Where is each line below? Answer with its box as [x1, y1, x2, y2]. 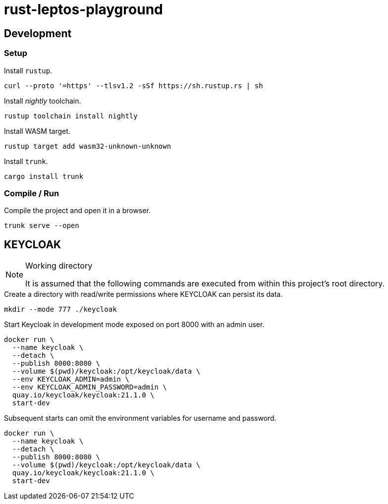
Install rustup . [4, 66, 53, 75]
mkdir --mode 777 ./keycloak [4, 305, 117, 314]
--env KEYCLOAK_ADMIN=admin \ [12, 375, 129, 384]
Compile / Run [4, 188, 59, 198]
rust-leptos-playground [4, 1, 163, 18]
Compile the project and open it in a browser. [4, 206, 151, 215]
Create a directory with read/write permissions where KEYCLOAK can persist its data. [4, 290, 283, 299]
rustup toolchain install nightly [4, 112, 138, 120]
